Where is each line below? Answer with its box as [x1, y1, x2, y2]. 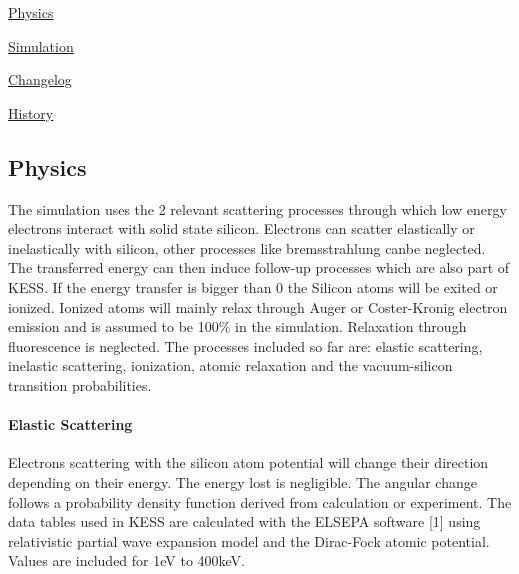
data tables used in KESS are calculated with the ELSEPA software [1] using [8, 511, 481, 532]
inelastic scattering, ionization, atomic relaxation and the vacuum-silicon [8, 355, 453, 376]
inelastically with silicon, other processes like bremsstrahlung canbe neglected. [8, 237, 486, 258]
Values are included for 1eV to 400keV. [8, 550, 245, 571]
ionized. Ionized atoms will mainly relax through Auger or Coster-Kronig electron [8, 296, 508, 317]
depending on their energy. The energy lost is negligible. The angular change [8, 471, 477, 492]
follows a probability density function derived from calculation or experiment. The [8, 491, 512, 512]
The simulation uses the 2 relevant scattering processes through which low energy [8, 198, 507, 219]
